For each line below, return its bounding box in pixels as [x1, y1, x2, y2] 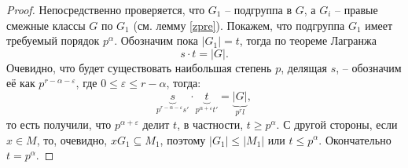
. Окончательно [318, 131, 391, 148]
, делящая [281, 59, 327, 75]
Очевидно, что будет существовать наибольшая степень [6, 59, 272, 75]
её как [6, 75, 35, 91]
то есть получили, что [6, 115, 112, 132]
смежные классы [6, 16, 86, 33]
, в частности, [177, 115, 244, 132]
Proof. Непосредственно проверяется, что [6, 2, 205, 17]
